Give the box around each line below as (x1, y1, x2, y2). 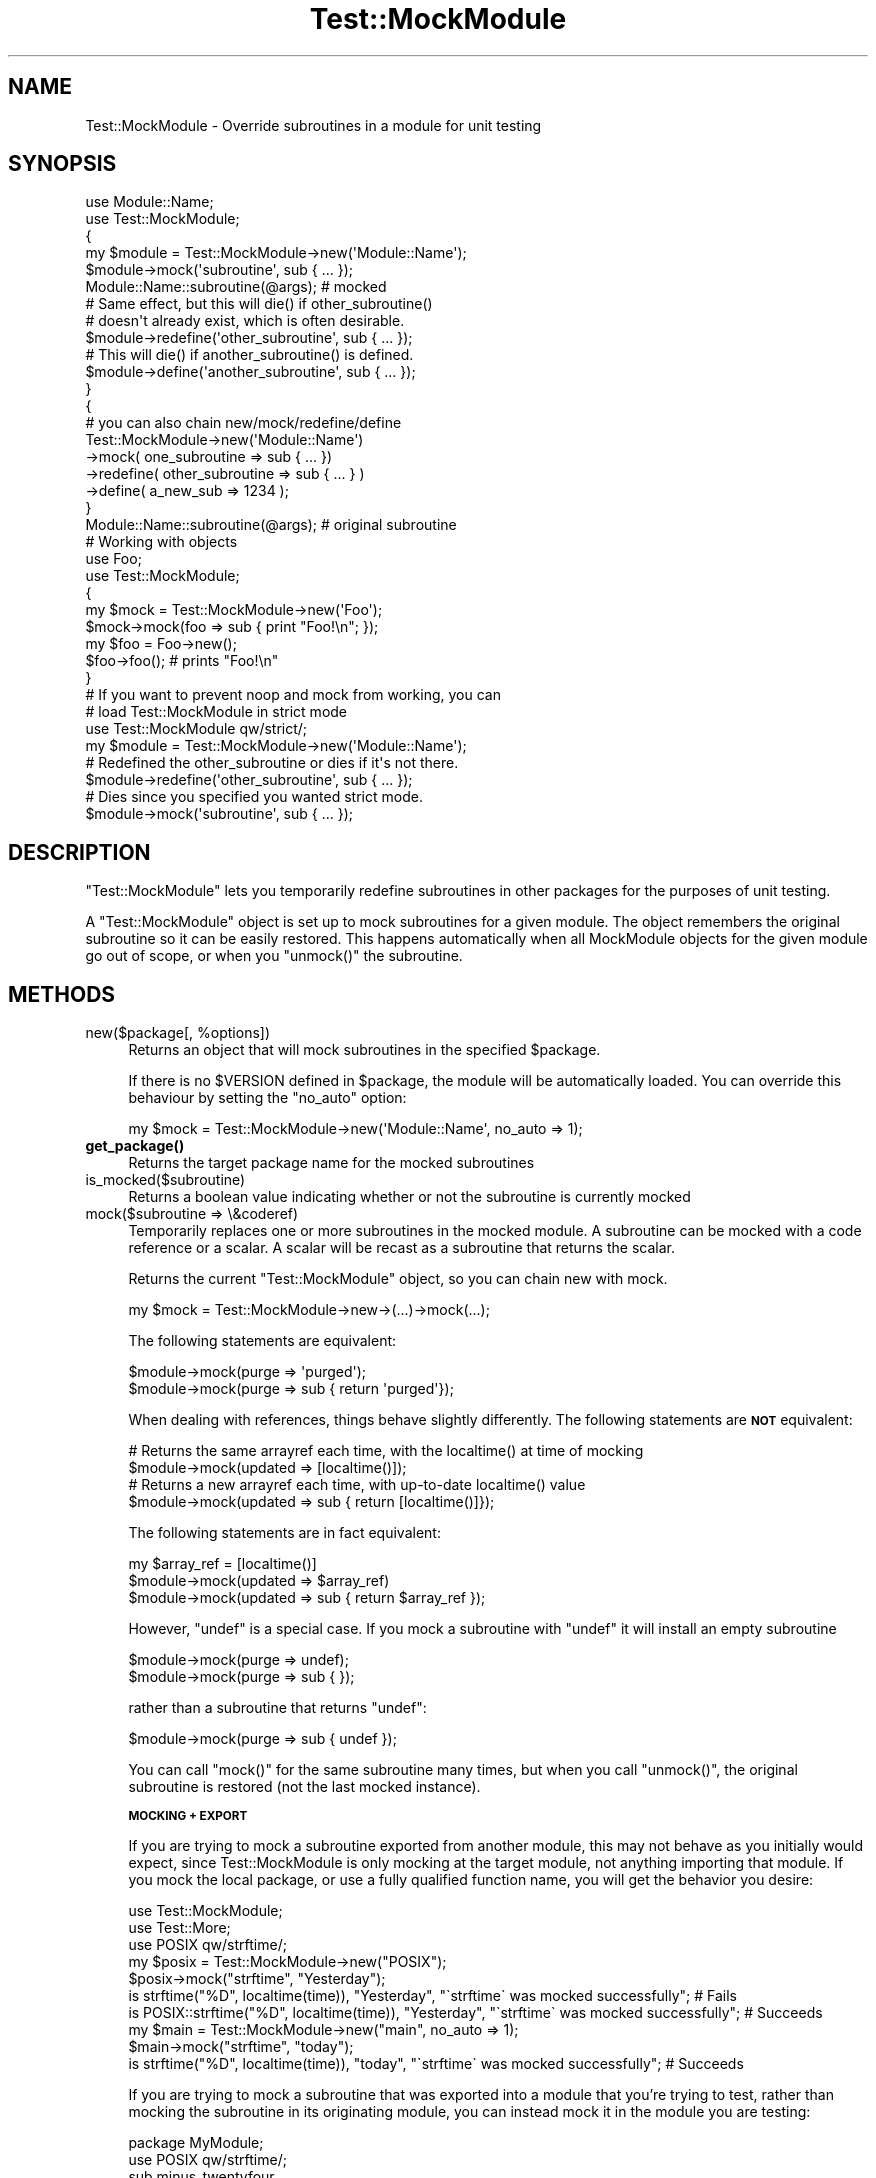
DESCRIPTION (8, 839, 151, 865)
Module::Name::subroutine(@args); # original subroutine (85, 516, 457, 534)
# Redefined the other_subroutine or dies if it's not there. (85, 754, 459, 772)
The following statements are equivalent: (128, 1332, 397, 1350)
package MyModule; (128, 2134, 264, 2152)
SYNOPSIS (8, 151, 117, 177)
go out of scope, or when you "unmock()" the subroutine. (85, 947, 463, 965)
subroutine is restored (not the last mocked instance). (128, 1778, 481, 1796)
